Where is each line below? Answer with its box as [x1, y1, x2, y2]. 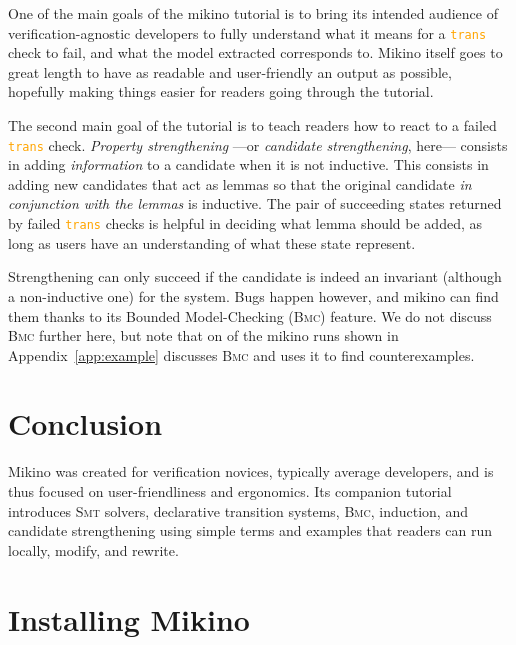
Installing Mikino [8, 598, 250, 639]
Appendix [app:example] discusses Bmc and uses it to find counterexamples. [8, 344, 475, 365]
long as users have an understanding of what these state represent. [8, 232, 416, 253]
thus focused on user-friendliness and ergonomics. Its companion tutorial [8, 481, 452, 501]
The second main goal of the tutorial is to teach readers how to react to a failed [8, 115, 497, 136]
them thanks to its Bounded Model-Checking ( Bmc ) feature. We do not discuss [8, 305, 492, 326]
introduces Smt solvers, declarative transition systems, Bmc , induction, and [8, 500, 468, 521]
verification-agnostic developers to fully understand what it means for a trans [8, 22, 487, 43]
